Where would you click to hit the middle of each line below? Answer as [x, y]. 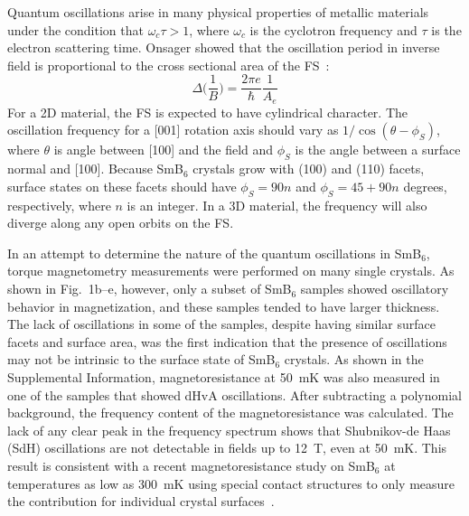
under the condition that [75, 29]
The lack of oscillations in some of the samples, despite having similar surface [221, 324]
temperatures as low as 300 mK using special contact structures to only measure [231, 483]
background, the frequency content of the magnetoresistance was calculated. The [230, 413]
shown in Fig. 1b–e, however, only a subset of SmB [150, 289]
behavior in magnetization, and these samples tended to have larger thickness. [224, 306]
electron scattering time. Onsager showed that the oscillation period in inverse [224, 47]
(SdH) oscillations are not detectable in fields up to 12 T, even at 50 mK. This [227, 448]
